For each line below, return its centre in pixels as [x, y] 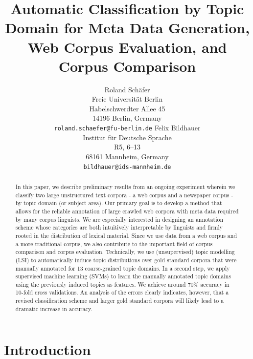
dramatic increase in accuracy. [54, 308]
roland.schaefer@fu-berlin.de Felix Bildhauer [127, 128]
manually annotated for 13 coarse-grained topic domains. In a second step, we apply [123, 268]
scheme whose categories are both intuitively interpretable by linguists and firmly [119, 227]
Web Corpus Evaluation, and [127, 47]
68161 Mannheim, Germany [127, 156]
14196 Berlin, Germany [127, 118]
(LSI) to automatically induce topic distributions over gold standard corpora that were [126, 260]
